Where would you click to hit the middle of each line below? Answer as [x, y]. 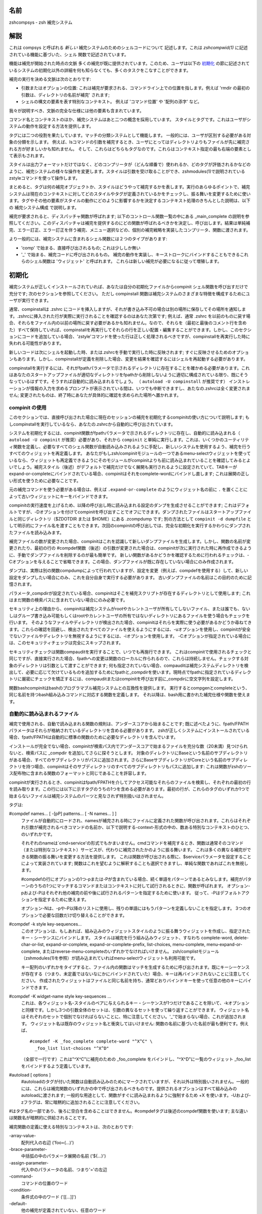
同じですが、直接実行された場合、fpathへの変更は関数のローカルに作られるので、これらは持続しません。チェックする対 [129, 658]
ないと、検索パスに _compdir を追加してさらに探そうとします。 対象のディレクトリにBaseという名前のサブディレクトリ [128, 753]
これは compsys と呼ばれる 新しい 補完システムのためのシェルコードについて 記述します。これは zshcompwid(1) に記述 [128, 48]
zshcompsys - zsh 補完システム [41, 22]
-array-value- [23, 1136]
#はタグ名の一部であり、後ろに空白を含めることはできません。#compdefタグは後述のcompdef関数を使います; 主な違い [129, 1111]
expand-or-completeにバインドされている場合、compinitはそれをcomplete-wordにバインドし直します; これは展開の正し [129, 474]
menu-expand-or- [224, 944]
